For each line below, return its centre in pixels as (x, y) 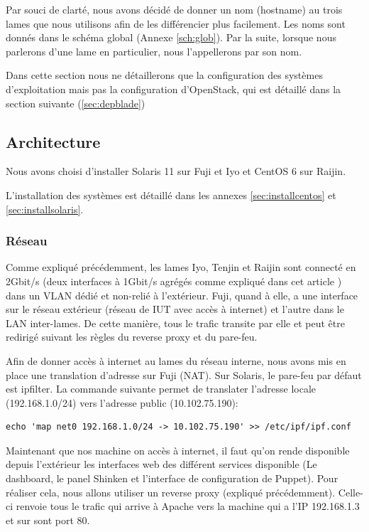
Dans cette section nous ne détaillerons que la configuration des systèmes (164, 75)
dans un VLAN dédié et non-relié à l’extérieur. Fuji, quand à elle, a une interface (182, 295)
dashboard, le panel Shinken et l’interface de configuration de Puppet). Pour (172, 478)
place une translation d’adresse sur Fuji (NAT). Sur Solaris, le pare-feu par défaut (184, 374)
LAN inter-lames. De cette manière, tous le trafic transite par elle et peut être (175, 323)
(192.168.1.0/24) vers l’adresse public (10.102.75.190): (122, 402)
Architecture (53, 141)
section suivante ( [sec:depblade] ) (76, 103)
